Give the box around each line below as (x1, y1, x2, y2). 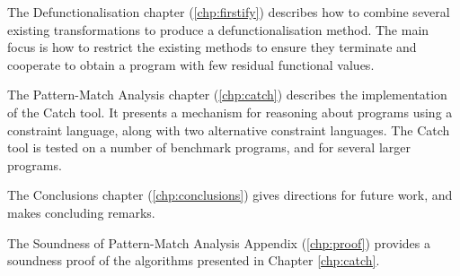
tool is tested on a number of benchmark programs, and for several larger (7, 138, 411, 157)
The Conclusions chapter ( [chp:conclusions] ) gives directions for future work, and (7, 185, 453, 204)
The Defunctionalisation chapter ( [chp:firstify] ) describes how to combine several (7, 3, 450, 21)
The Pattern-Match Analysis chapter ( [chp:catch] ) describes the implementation (7, 85, 447, 104)
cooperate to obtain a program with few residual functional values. (7, 55, 375, 73)
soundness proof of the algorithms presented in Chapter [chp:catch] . (7, 251, 380, 270)
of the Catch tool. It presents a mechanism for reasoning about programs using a (7, 102, 453, 121)
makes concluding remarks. (7, 203, 155, 221)
